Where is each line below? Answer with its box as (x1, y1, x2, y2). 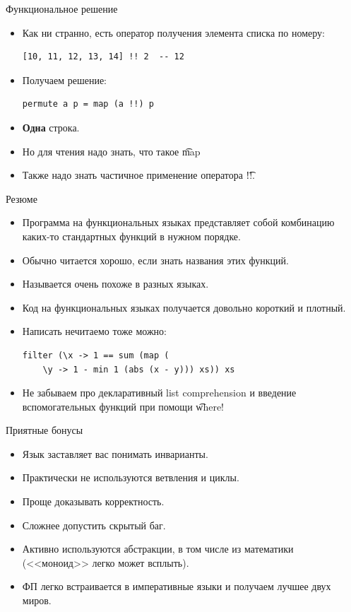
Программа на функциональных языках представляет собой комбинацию (22, 215, 335, 230)
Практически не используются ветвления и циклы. (22, 470, 239, 485)
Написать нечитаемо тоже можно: (22, 324, 167, 339)
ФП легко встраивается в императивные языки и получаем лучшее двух (22, 579, 331, 594)
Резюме (6, 191, 37, 206)
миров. (22, 593, 52, 608)
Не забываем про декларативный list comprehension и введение (22, 385, 297, 400)
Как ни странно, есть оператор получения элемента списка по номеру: (22, 25, 325, 40)
